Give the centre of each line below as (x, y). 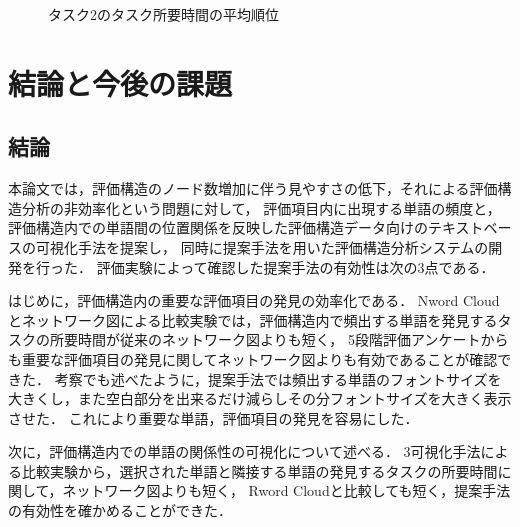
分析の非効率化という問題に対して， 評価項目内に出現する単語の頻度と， (261, 207)
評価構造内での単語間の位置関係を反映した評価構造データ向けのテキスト (246, 227)
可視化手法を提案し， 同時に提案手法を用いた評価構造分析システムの (262, 246)
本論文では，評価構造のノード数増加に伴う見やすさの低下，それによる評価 (253, 188)
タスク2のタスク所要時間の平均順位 (163, 14)
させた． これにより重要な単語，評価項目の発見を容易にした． (213, 417)
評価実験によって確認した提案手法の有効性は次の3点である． (295, 266)
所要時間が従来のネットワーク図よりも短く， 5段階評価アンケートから (279, 339)
